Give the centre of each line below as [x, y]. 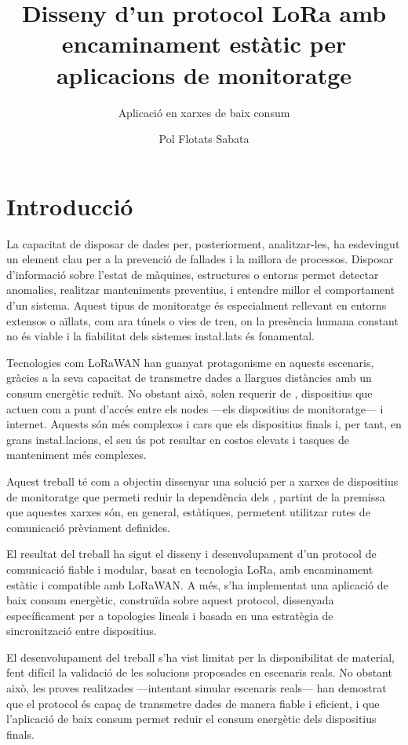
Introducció [70, 206]
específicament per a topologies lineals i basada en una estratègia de [170, 615]
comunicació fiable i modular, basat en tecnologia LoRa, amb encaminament [190, 569]
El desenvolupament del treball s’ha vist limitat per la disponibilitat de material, [200, 657]
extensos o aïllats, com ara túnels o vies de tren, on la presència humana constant [202, 320]
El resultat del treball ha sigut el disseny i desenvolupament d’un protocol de [191, 554]
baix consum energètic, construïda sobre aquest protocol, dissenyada [170, 600]
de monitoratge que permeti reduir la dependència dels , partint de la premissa [196, 496]
